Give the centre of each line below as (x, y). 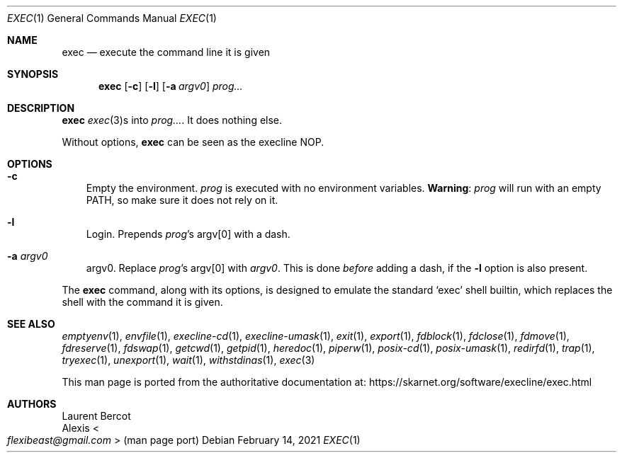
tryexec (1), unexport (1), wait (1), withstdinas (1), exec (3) (188, 360)
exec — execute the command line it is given (166, 52)
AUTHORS (32, 404)
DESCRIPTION (41, 108)
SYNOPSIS (33, 74)
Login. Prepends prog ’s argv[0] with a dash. (188, 234)
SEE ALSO (31, 324)
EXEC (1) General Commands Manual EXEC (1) (112, 18)
